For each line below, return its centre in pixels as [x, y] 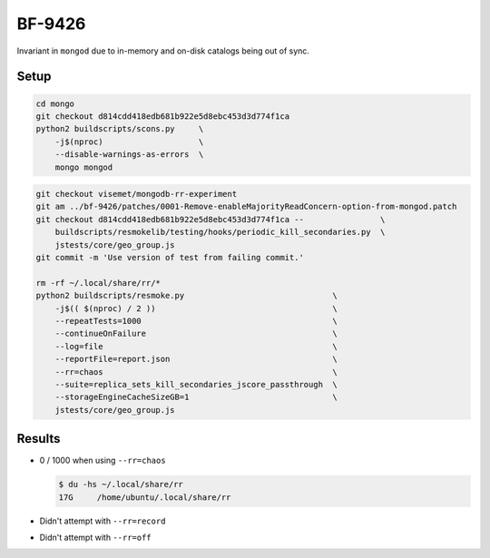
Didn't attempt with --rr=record [103, 521]
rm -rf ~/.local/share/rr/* [98, 283]
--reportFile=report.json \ [196, 359]
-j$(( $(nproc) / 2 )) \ [196, 308]
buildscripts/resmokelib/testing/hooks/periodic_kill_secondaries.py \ [220, 232]
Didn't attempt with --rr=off [95, 537]
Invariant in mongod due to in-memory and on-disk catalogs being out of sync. [163, 51]
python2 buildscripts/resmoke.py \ [186, 296]
